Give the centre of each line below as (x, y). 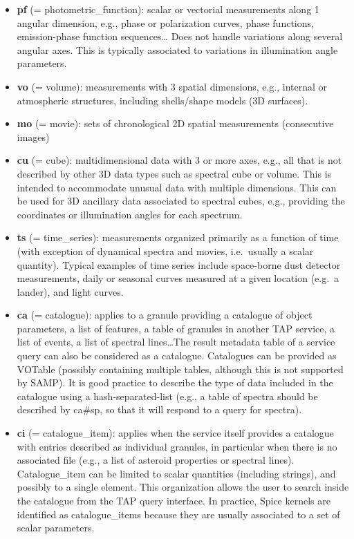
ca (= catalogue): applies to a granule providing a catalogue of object (165, 315)
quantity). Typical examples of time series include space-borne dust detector (179, 264)
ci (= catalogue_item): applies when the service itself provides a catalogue (175, 433)
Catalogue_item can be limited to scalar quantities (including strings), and (176, 473)
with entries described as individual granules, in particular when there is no (177, 446)
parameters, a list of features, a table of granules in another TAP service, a (176, 328)
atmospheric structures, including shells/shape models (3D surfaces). (162, 100)
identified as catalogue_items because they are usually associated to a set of (178, 514)
